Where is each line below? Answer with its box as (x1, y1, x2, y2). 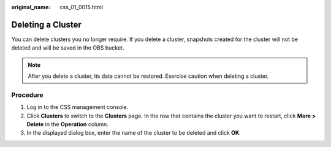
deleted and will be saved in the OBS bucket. (11, 44, 124, 51)
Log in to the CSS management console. (26, 104, 129, 111)
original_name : (11, 4, 51, 10)
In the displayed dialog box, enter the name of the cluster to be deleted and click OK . (26, 129, 242, 137)
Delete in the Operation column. (26, 121, 108, 128)
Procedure (11, 91, 44, 99)
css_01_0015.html (59, 4, 104, 10)
